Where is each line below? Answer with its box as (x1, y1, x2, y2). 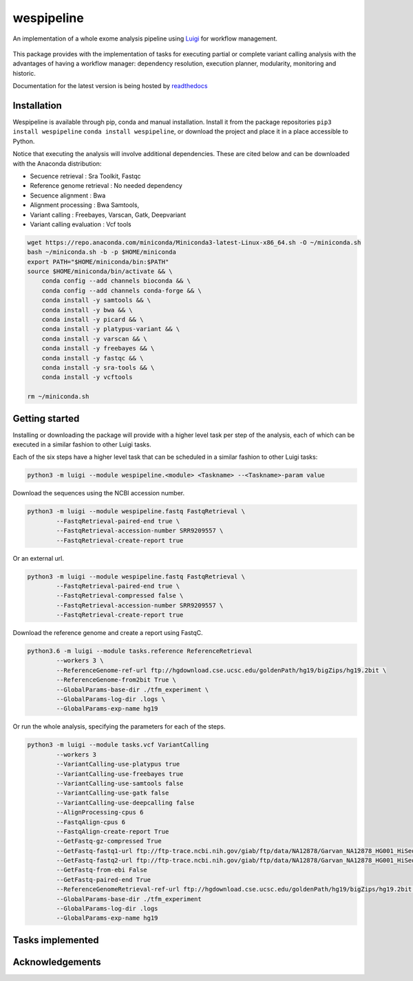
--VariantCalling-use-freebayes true (56, 770, 184, 777)
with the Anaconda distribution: (12, 159, 102, 168)
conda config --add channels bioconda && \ (41, 277, 191, 285)
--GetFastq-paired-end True (56, 876, 151, 883)
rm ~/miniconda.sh (27, 393, 89, 400)
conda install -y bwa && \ (41, 306, 134, 314)
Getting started (12, 413, 80, 424)
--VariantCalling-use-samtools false (56, 779, 184, 787)
